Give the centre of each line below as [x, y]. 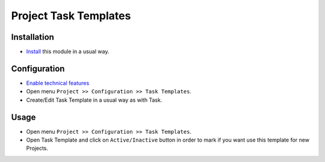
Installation [32, 37]
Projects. [37, 148]
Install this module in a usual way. [68, 52]
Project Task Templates [71, 16]
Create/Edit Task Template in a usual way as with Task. [94, 100]
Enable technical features [58, 83]
